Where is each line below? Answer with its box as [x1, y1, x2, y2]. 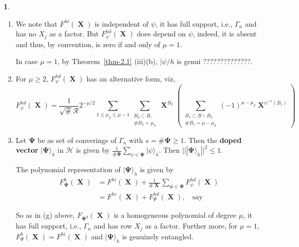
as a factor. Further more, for [145, 220, 237, 231]
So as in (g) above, [15, 209, 75, 220]
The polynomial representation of [15, 163, 121, 174]
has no [15, 28, 36, 39]
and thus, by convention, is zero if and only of [15, 38, 160, 49]
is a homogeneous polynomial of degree [114, 209, 236, 220]
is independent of [95, 18, 148, 29]
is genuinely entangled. [122, 231, 194, 241]
